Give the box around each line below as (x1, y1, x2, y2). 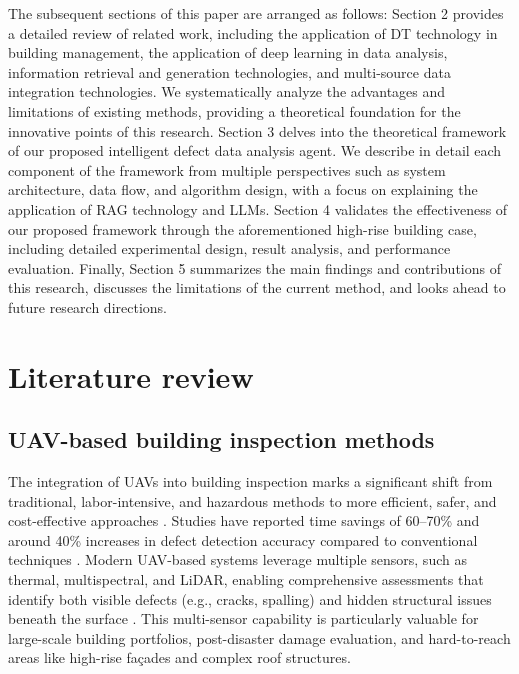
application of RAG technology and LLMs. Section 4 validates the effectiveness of (8, 198, 508, 219)
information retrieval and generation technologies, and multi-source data (8, 61, 451, 82)
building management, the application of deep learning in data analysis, (8, 42, 448, 63)
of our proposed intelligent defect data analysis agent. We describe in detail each (8, 140, 502, 161)
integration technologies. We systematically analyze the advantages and (8, 81, 446, 102)
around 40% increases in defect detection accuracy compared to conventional (8, 529, 478, 550)
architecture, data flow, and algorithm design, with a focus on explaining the (8, 179, 478, 200)
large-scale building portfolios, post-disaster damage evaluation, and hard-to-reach (8, 627, 511, 648)
